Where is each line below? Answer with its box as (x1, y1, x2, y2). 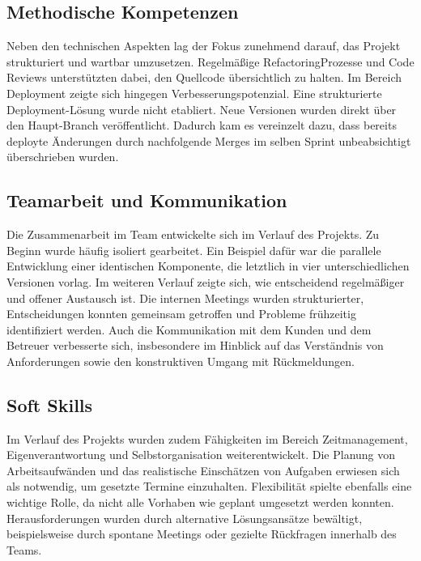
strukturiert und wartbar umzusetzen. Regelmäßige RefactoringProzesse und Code (6, 53, 415, 70)
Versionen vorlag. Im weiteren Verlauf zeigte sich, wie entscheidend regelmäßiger (6, 273, 405, 290)
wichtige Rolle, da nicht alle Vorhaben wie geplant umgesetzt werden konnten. (6, 494, 394, 511)
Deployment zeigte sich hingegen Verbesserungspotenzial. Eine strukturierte (6, 84, 382, 101)
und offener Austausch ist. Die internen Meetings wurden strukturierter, (6, 289, 364, 306)
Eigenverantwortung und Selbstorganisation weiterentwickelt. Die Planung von (6, 446, 396, 463)
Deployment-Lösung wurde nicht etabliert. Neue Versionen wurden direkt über (6, 100, 397, 117)
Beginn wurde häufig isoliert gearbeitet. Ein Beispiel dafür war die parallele (6, 241, 381, 258)
